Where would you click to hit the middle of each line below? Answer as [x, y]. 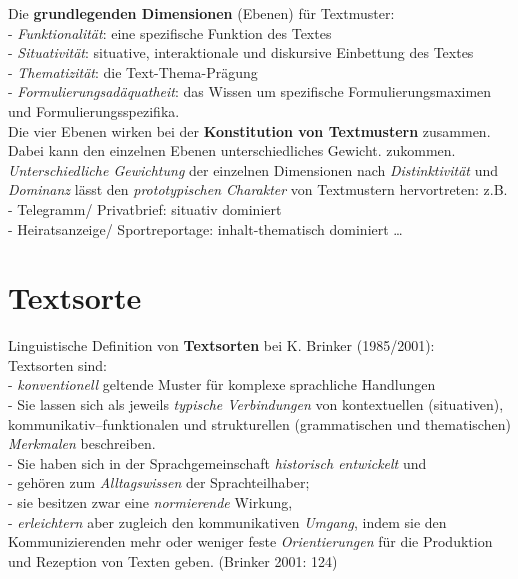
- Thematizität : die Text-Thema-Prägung [133, 71]
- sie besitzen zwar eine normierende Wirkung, [150, 502]
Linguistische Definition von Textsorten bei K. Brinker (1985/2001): [221, 345]
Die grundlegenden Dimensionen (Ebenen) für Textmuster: [201, 13]
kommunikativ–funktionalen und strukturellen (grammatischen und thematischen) [259, 423]
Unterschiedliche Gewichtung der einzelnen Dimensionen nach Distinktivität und [253, 169]
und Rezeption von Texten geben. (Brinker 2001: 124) [173, 560]
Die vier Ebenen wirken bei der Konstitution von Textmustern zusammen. [249, 130]
